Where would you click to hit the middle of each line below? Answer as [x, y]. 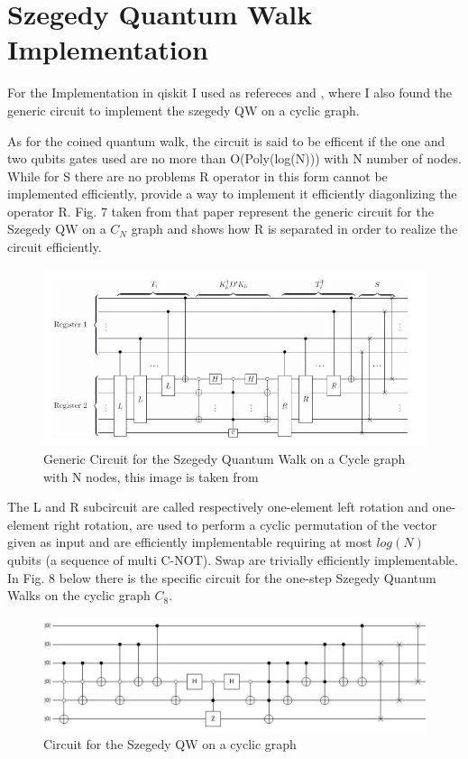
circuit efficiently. [55, 247]
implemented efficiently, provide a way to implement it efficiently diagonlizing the [232, 194]
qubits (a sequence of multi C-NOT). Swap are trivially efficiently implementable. [233, 560]
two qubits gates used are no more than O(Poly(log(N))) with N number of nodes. [234, 158]
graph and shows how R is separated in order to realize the [294, 229]
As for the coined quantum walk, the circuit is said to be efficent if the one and [226, 140]
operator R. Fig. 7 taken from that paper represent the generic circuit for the [220, 211]
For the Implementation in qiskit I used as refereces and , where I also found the [230, 93]
